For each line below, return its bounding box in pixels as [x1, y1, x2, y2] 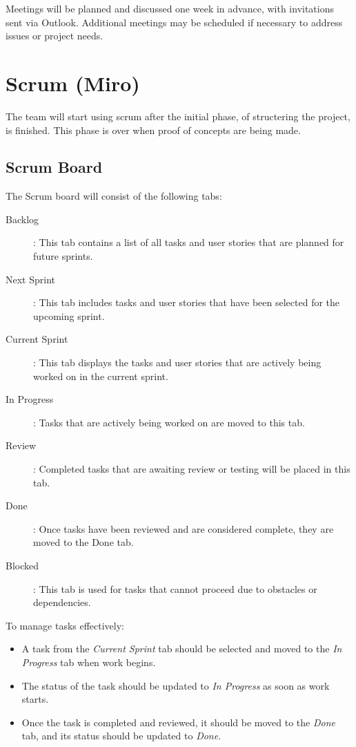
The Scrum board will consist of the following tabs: [6, 189, 222, 203]
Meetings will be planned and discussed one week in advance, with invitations [6, 1, 334, 15]
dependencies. [33, 595, 91, 609]
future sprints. [33, 249, 93, 263]
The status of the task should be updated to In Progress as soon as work [21, 678, 330, 692]
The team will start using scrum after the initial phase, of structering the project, [6, 108, 350, 123]
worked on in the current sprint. [33, 368, 168, 383]
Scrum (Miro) [6, 68, 140, 97]
